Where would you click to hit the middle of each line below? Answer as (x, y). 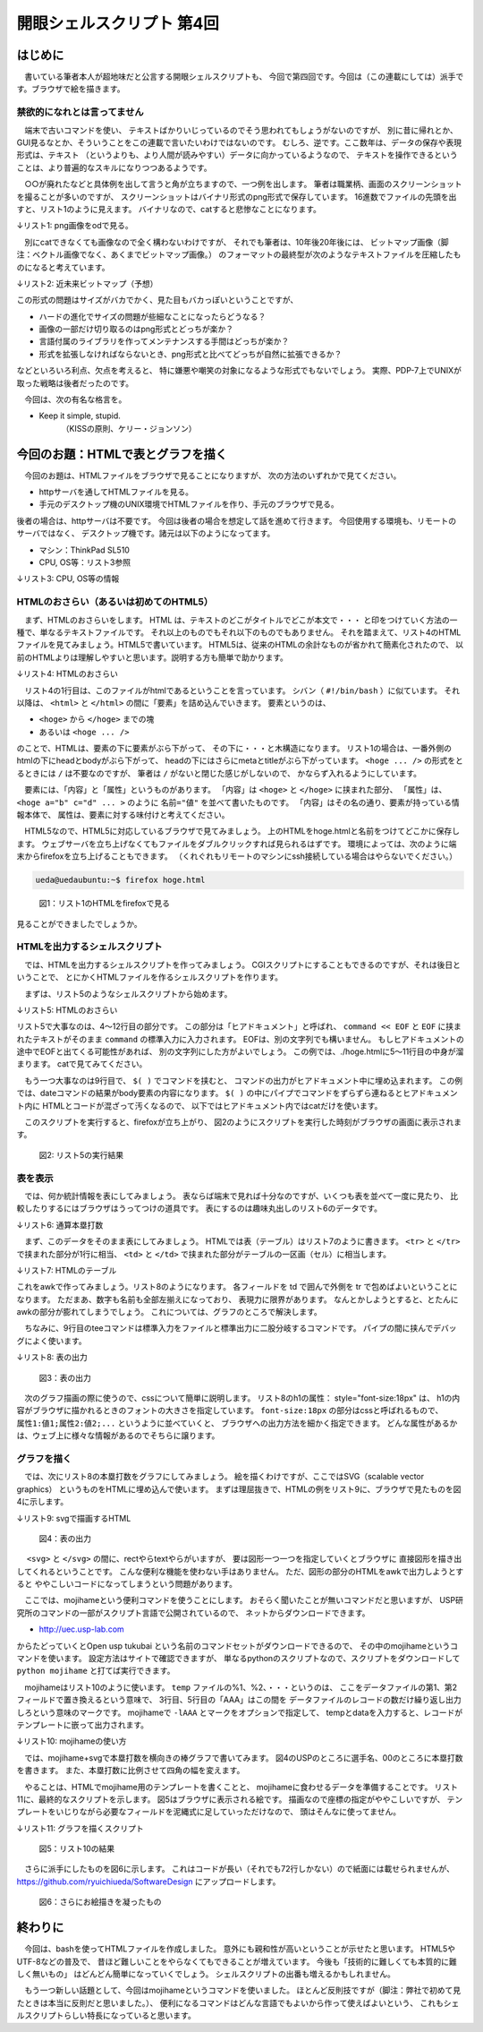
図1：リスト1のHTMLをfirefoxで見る (104, 904)
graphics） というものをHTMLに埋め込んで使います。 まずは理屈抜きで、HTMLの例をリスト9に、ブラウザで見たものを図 (239, 1489)
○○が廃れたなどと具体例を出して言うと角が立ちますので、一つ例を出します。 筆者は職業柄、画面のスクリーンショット (243, 184)
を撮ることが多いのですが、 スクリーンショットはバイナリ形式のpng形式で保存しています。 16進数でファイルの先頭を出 (237, 196)
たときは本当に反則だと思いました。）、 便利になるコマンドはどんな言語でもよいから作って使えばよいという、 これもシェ (238, 2002)
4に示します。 (42, 1502)
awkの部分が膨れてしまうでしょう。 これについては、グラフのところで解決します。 (169, 1312)
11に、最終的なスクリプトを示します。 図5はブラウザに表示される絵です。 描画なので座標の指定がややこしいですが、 (231, 1799)
